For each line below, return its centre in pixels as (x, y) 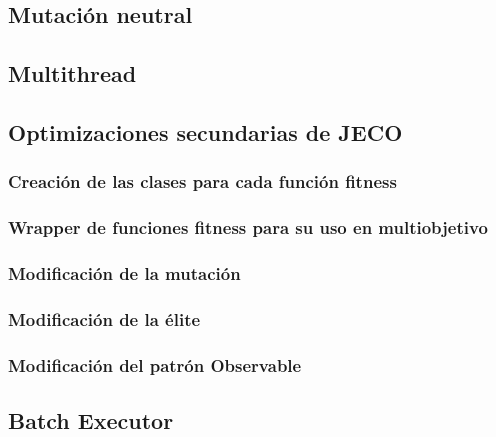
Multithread (72, 73)
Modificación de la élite (104, 318)
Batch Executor (91, 419)
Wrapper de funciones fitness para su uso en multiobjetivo (248, 227)
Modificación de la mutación (124, 272)
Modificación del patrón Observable (155, 364)
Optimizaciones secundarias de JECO (205, 131)
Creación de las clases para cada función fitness (202, 181)
